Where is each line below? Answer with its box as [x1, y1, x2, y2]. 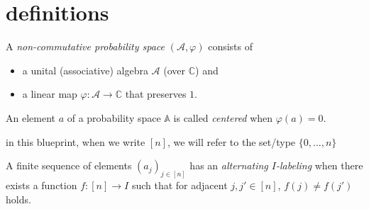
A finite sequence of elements [6, 158, 132, 173]
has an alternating [189, 158, 268, 173]
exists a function [6, 177, 77, 192]
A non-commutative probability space [6, 39, 165, 54]
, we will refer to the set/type [167, 134, 296, 149]
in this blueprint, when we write [6, 134, 145, 149]
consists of [208, 39, 253, 54]
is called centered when [173, 110, 273, 125]
